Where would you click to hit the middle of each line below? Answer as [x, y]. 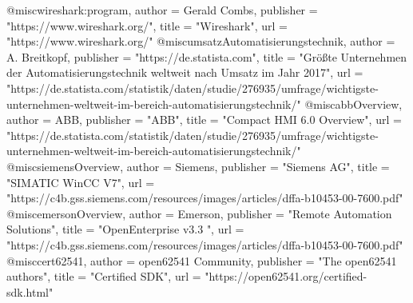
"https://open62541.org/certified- [286, 276]
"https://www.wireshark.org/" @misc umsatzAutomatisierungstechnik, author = [201, 41]
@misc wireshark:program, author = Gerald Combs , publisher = [162, 10]
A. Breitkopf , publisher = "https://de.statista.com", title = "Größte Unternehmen [207, 56]
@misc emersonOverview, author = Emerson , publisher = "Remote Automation [199, 213]
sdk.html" [30, 291]
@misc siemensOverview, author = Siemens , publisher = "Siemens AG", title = [198, 166]
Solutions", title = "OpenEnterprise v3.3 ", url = [125, 229]
